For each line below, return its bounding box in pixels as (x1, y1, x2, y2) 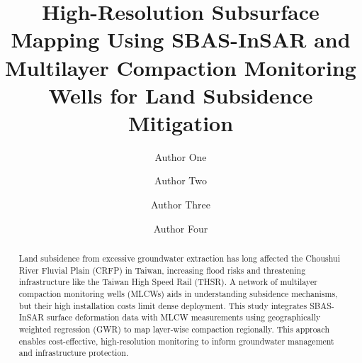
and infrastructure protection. (18, 347, 129, 359)
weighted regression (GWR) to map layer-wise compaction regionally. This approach (18, 323, 330, 335)
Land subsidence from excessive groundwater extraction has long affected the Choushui (18, 252, 340, 264)
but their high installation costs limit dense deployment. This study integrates (18, 299, 307, 311)
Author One (154, 149, 207, 164)
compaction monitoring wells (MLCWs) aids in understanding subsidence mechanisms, (18, 288, 338, 300)
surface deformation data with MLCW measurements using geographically (46, 311, 321, 323)
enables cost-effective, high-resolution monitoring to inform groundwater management (18, 335, 334, 347)
